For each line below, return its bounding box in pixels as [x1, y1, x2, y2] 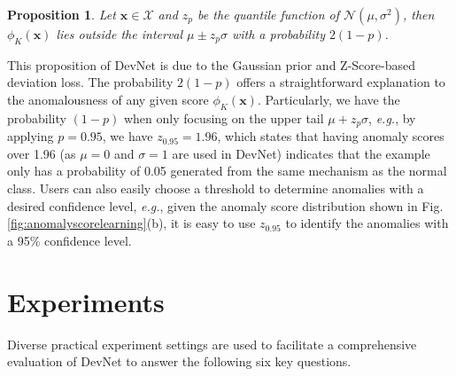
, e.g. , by [368, 108, 416, 127]
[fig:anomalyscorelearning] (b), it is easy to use [7, 214, 256, 232]
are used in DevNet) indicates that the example [172, 144, 430, 162]
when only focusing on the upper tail [123, 108, 324, 127]
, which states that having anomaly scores [217, 127, 444, 145]
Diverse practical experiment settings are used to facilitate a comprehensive [7, 334, 417, 353]
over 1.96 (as [7, 144, 76, 162]
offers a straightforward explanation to [236, 73, 445, 91]
